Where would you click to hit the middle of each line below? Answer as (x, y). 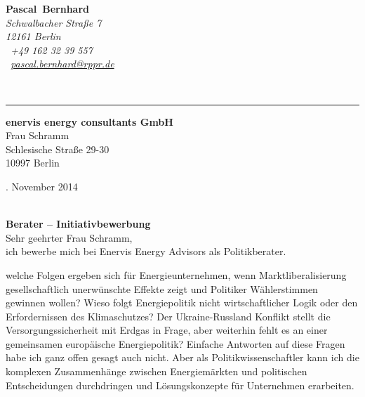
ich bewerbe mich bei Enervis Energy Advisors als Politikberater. (146, 251)
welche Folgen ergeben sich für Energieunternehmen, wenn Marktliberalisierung (176, 274)
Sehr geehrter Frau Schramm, (69, 237)
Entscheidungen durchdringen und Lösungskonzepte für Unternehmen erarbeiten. (180, 385)
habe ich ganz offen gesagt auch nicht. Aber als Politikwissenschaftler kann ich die (182, 357)
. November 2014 (42, 186)
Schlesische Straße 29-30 (58, 149)
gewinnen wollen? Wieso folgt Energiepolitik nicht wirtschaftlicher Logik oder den (182, 302)
